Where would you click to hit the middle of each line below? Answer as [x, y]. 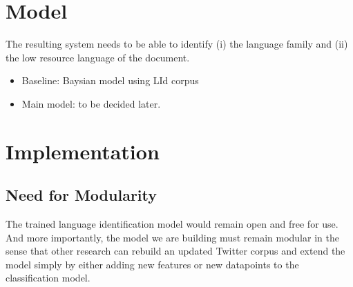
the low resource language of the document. [98, 57]
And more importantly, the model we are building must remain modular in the [172, 237]
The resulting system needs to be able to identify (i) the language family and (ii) [177, 44]
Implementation [83, 151]
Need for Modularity [82, 195]
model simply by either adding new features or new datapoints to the [152, 264]
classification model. [48, 278]
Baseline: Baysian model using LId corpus [110, 80]
